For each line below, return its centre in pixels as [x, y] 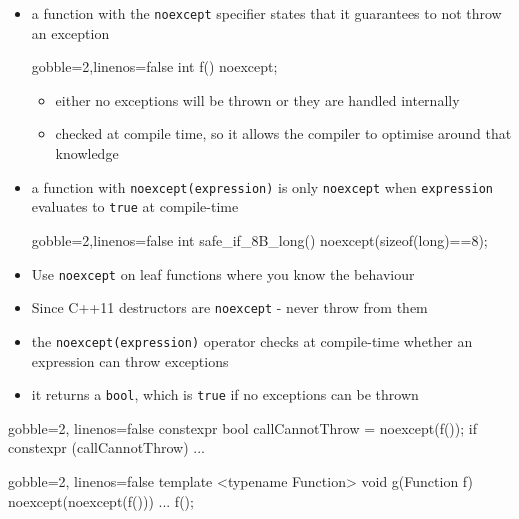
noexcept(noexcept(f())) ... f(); [101, 500]
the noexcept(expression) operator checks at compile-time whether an [252, 340]
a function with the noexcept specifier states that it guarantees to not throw [266, 13]
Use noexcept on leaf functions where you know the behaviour [223, 273]
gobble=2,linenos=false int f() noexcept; [154, 66]
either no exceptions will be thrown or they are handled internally [257, 99]
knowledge [87, 153]
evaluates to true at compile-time [135, 206]
